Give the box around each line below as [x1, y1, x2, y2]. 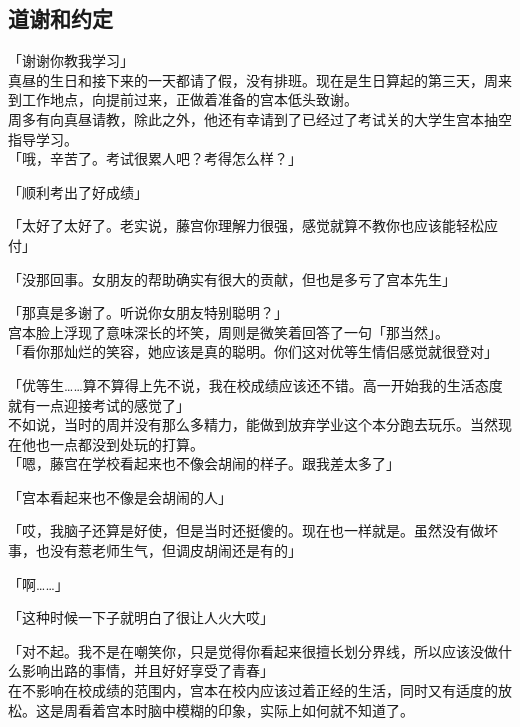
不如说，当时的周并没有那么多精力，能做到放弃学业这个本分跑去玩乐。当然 [8, 414, 498, 435]
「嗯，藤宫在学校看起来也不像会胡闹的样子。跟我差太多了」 [8, 453, 400, 474]
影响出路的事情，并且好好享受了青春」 [21, 660, 274, 681]
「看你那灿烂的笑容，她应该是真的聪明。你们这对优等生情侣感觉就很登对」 [8, 341, 498, 362]
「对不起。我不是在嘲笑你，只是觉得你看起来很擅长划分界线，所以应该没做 [8, 640, 498, 661]
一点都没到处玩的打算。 [49, 433, 204, 454]
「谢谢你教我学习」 [8, 50, 134, 71]
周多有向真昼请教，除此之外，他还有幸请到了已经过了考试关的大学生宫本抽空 [8, 108, 512, 129]
